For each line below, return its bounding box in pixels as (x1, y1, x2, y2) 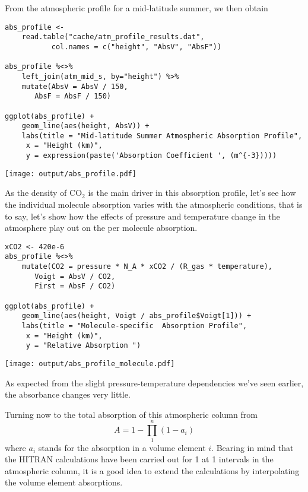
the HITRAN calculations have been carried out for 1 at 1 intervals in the (5, 453, 274, 465)
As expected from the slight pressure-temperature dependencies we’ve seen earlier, (5, 376, 304, 389)
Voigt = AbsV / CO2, (34, 272, 116, 281)
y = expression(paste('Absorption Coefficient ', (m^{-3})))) (26, 151, 277, 160)
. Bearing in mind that (211, 441, 294, 453)
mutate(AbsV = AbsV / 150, (21, 82, 128, 91)
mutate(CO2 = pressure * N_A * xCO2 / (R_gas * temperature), (21, 262, 273, 271)
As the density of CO (5, 186, 82, 199)
